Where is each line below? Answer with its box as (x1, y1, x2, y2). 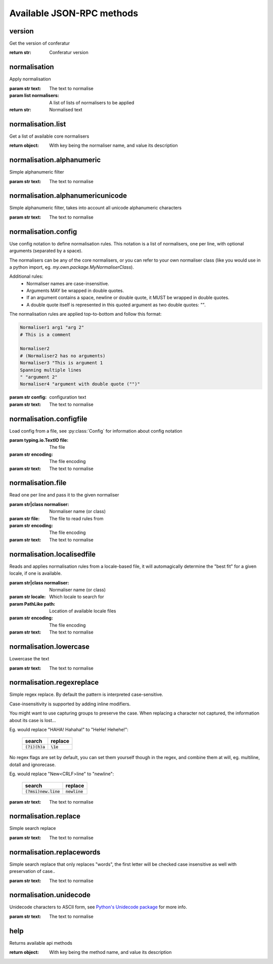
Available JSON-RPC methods (9, 8, 139, 19)
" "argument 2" (20, 374, 58, 380)
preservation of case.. (9, 868, 56, 874)
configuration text (49, 394, 86, 400)
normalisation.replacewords (9, 848, 101, 856)
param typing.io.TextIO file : (9, 437, 69, 443)
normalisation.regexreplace (9, 678, 99, 687)
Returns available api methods (9, 940, 73, 946)
